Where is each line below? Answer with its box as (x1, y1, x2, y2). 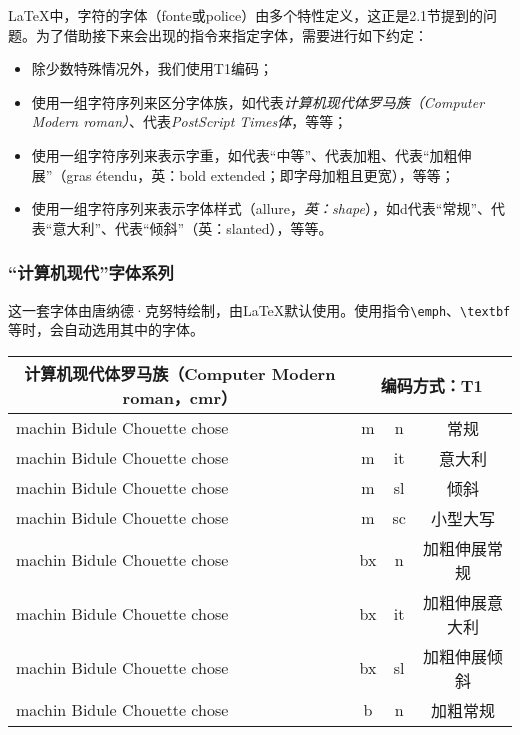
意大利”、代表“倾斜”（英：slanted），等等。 (52, 217, 333, 238)
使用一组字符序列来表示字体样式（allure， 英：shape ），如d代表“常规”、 (31, 198, 491, 219)
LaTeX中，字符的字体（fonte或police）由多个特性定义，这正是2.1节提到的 (8, 5, 484, 25)
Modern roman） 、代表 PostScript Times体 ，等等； (31, 111, 348, 132)
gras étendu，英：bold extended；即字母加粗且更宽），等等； (66, 164, 455, 185)
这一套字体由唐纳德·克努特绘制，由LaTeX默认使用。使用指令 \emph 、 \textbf (8, 299, 511, 320)
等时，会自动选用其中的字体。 (8, 319, 204, 340)
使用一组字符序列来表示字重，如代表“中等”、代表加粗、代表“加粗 (31, 144, 458, 165)
